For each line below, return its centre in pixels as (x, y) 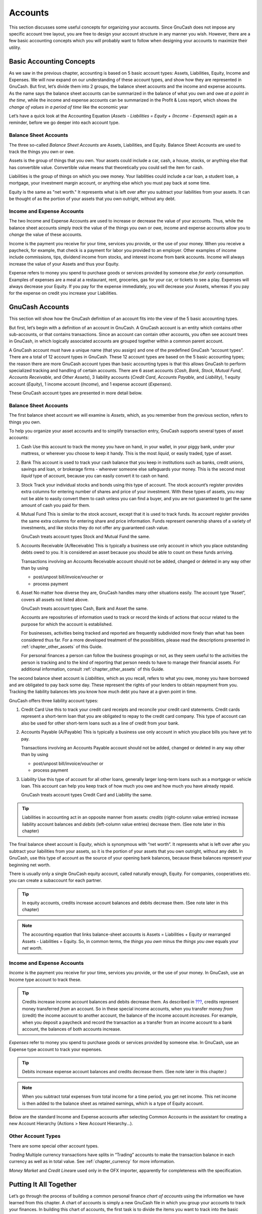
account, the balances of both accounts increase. (72, 1029)
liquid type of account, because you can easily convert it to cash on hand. (95, 476)
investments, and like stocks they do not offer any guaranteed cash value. (95, 528)
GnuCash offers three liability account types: (54, 700)
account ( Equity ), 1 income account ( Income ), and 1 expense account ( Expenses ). (90, 384)
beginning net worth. (30, 865)
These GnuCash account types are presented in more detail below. (76, 393)
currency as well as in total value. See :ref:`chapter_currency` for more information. (92, 1162)
